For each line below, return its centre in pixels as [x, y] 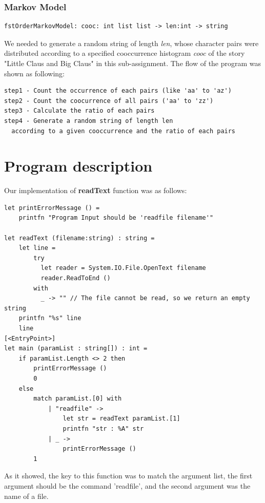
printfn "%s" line [50, 318]
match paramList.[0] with [78, 399]
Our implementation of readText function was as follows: [96, 190]
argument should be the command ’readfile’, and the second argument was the [127, 485]
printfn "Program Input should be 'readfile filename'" [116, 218]
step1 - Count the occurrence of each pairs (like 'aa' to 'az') [118, 91]
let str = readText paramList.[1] [121, 419]
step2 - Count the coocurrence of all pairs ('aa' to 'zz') [109, 101]
